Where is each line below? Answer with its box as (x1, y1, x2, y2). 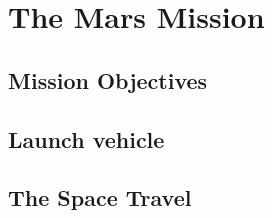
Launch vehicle (8, 123, 165, 154)
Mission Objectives (8, 64, 208, 95)
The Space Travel (8, 182, 192, 213)
